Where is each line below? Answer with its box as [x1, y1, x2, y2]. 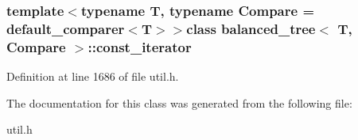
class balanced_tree [186, 18, 316, 38]
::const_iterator [88, 36, 192, 56]
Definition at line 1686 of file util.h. [6, 68, 179, 85]
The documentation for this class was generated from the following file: [6, 94, 352, 111]
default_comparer [6, 18, 125, 38]
